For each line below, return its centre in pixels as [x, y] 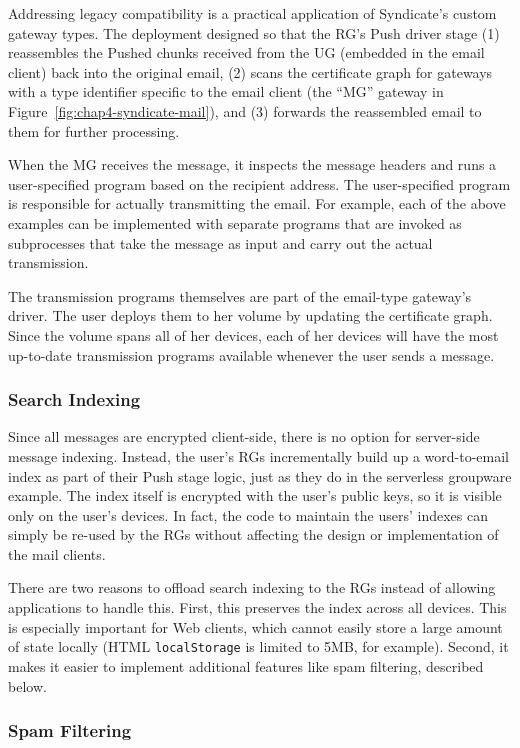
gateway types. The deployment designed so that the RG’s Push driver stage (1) [254, 32]
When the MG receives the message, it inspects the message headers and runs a [252, 164]
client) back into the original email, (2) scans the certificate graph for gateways [250, 71]
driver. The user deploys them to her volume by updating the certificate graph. [250, 315]
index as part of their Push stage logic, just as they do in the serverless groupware [260, 475]
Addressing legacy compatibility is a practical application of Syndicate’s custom [252, 13]
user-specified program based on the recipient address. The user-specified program [259, 183]
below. [27, 685]
